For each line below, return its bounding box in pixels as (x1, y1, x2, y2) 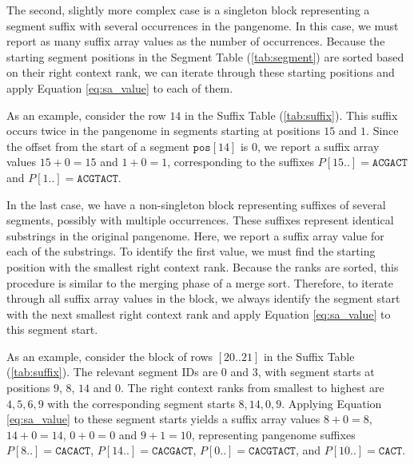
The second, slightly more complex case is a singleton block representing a (6, 2, 370, 18)
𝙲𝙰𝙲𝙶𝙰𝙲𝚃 (151, 446, 193, 458)
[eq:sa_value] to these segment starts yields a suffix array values (6, 410, 320, 427)
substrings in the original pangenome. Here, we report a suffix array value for (6, 227, 384, 244)
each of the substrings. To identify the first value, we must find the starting (6, 243, 376, 260)
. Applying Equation (281, 395, 382, 411)
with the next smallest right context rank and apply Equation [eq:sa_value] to (6, 305, 391, 322)
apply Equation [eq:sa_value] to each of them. (6, 79, 233, 96)
